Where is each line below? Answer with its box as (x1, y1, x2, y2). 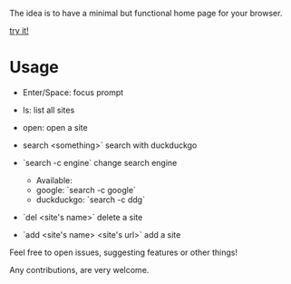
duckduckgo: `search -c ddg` (35, 194, 145, 205)
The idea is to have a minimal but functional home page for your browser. (9, 8, 283, 18)
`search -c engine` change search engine (22, 157, 178, 168)
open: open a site (22, 122, 88, 132)
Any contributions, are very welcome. (9, 264, 150, 275)
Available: (35, 174, 73, 185)
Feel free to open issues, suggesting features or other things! (9, 247, 238, 258)
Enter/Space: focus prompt (22, 86, 124, 98)
